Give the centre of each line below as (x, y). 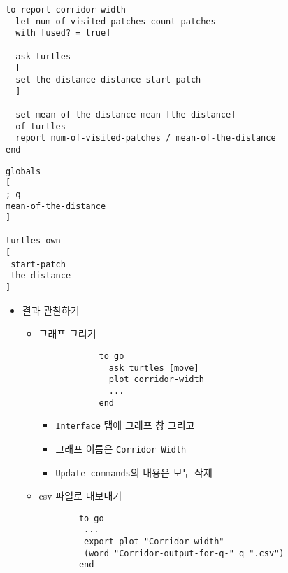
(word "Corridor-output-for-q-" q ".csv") (184, 553)
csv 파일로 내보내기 (80, 496)
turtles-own (33, 241)
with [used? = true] (63, 33)
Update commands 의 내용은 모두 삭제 (134, 472)
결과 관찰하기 (51, 310)
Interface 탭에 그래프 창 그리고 (125, 425)
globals (23, 171)
